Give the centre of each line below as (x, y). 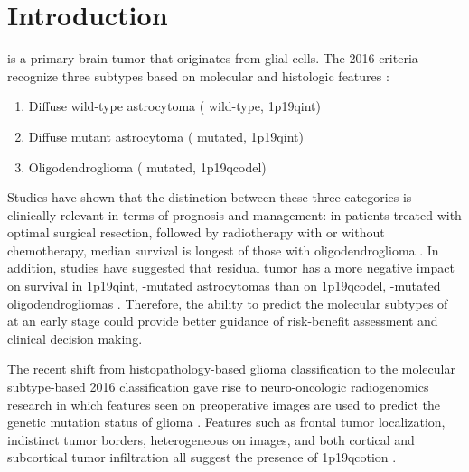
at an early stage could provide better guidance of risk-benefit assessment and (223, 321)
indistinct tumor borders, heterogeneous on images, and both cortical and (211, 439)
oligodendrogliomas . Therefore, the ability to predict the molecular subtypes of (228, 303)
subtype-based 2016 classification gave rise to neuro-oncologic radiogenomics (218, 387)
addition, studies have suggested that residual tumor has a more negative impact (231, 268)
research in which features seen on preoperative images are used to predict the (224, 404)
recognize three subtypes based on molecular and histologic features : (198, 75)
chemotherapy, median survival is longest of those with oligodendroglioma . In (223, 250)
